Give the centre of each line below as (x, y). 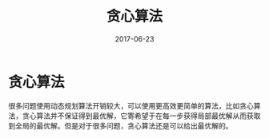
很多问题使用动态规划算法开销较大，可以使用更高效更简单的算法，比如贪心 (131, 105)
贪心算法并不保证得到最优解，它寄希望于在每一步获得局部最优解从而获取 (141, 116)
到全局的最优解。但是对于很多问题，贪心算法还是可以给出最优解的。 (120, 125)
